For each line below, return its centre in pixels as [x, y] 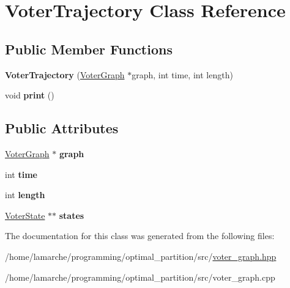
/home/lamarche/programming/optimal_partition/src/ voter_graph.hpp [141, 256]
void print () [30, 95]
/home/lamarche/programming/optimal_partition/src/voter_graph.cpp [140, 277]
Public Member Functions [89, 49]
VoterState [25, 215]
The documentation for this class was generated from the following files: [140, 236]
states [72, 215]
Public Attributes [62, 128]
